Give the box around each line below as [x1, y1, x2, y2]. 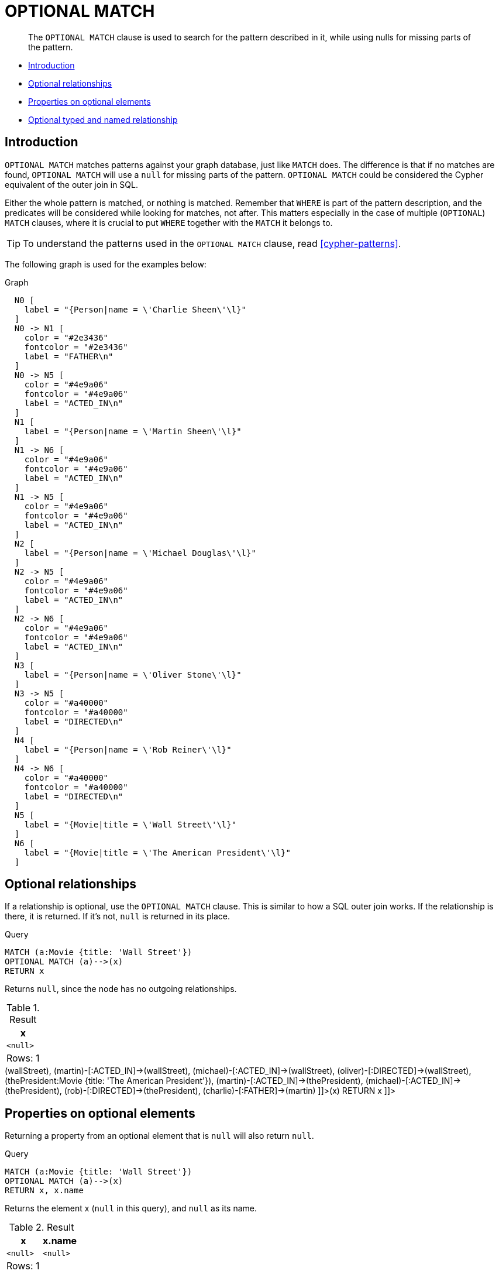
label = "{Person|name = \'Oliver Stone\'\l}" [24, 669, 242, 679]
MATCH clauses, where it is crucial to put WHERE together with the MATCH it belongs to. [5, 217, 333, 228]
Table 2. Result [9, 1221, 74, 1234]
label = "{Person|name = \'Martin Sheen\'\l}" [24, 426, 242, 436]
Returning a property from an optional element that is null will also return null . [5, 1131, 314, 1141]
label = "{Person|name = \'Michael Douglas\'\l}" [24, 548, 256, 558]
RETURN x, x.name [5, 1186, 84, 1196]
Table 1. [6, 1002, 40, 1014]
